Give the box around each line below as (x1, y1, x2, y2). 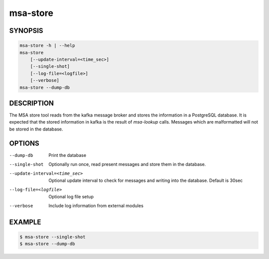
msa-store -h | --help (19, 43, 75, 48)
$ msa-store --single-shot (19, 234, 86, 240)
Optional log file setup (48, 193, 94, 199)
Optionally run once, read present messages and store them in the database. (48, 161, 206, 167)
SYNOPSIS (9, 26, 43, 35)
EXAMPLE (9, 218, 41, 226)
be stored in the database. (9, 126, 63, 132)
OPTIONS (9, 139, 39, 147)
